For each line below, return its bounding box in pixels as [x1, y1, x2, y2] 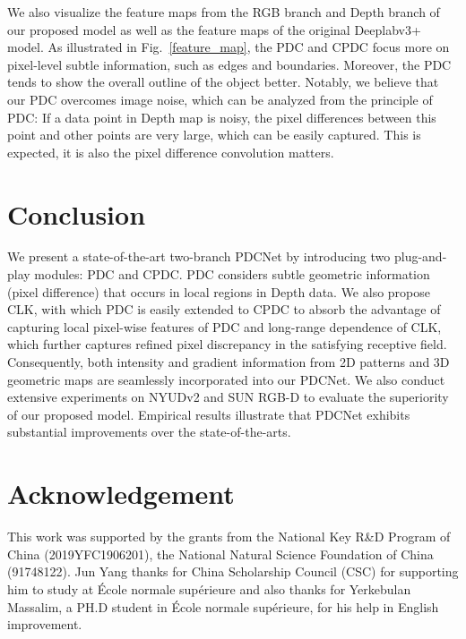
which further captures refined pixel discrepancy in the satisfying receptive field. [7, 335, 447, 354]
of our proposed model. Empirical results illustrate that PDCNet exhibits [7, 405, 410, 423]
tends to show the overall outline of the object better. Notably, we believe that [7, 72, 439, 91]
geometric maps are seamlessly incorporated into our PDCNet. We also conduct [7, 370, 445, 388]
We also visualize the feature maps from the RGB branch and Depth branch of [7, 3, 440, 21]
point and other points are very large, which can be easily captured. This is [7, 125, 421, 144]
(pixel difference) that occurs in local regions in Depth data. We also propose [7, 282, 430, 301]
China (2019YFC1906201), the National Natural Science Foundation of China [7, 544, 434, 563]
